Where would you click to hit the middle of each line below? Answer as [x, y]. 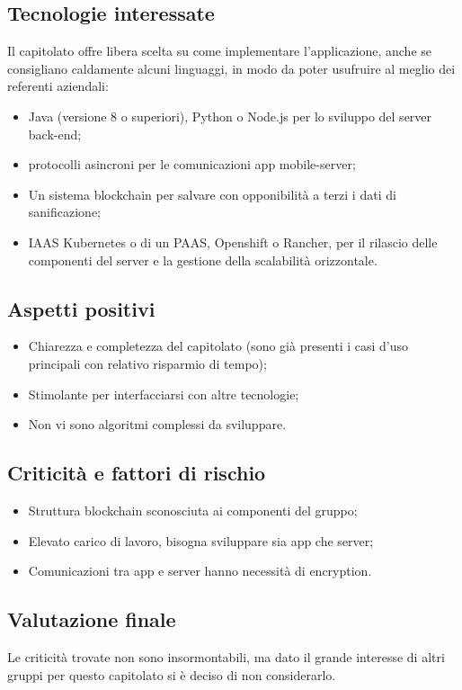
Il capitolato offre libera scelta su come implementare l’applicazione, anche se [220, 51]
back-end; [55, 134]
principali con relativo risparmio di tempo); [147, 363]
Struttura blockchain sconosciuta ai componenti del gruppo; [193, 510]
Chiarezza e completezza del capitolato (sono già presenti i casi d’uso [218, 346]
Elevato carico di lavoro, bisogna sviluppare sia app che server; [201, 540]
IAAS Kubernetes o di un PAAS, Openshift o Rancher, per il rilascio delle [233, 242]
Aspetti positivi [81, 308]
